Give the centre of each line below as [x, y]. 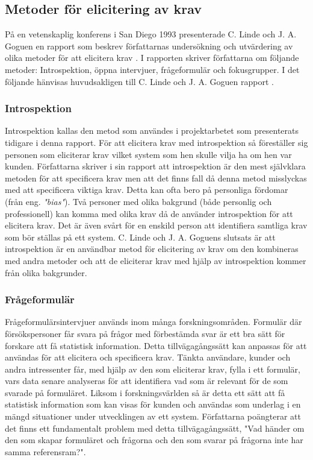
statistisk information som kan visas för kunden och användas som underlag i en [153, 404]
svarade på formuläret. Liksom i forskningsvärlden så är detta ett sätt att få [145, 392]
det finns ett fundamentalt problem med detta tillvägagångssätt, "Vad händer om [155, 428]
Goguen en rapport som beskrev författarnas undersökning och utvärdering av [149, 46]
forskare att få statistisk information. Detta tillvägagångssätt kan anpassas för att [156, 345]
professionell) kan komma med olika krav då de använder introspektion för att [149, 213]
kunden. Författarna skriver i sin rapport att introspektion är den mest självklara [155, 166]
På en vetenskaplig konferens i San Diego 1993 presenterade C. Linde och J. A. [151, 34]
